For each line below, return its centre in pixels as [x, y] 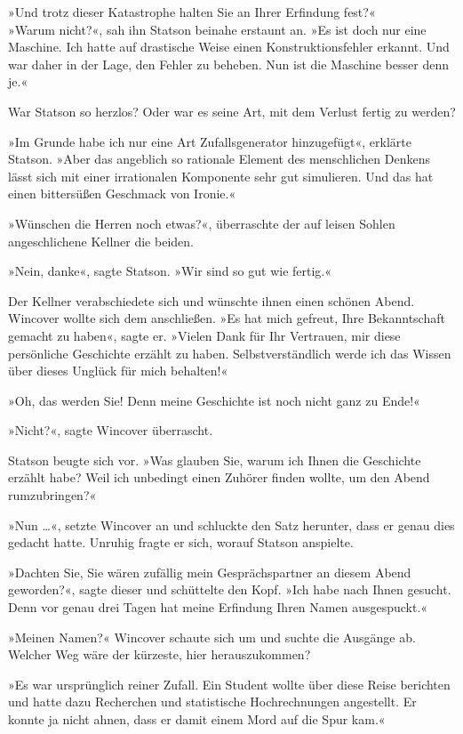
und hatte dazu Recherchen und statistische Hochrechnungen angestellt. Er [212, 702]
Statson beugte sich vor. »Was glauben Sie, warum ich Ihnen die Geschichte [215, 460]
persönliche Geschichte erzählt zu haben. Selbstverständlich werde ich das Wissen [230, 353]
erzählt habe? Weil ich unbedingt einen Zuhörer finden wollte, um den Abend [219, 477]
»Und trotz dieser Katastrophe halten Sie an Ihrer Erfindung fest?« [192, 12]
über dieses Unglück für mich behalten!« [118, 371]
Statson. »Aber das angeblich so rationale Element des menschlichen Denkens [219, 159]
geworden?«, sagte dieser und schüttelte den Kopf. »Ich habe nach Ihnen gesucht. [230, 589]
